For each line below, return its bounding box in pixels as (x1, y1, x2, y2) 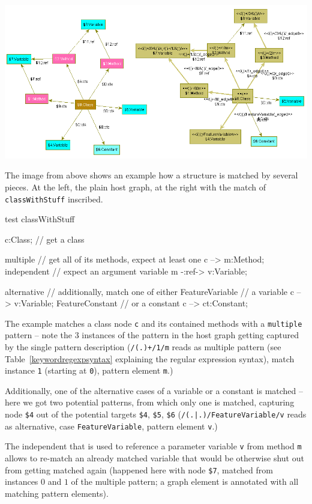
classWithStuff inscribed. (5, 192, 103, 205)
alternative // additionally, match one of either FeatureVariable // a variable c (5, 285, 294, 297)
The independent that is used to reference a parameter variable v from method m (5, 440, 302, 452)
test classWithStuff (5, 213, 75, 225)
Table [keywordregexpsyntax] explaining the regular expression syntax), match (5, 352, 295, 365)
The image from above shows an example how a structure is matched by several (5, 169, 298, 181)
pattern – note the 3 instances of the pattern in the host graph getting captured (5, 329, 299, 341)
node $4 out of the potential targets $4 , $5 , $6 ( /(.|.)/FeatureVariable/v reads (5, 408, 307, 421)
